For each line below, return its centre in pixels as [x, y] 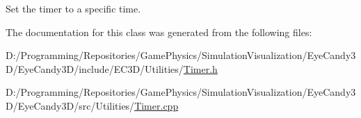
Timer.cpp [157, 105]
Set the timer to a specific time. [73, 8]
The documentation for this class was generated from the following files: [159, 32]
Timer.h [200, 68]
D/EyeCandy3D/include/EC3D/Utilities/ [95, 68]
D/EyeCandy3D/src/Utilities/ [70, 105]
